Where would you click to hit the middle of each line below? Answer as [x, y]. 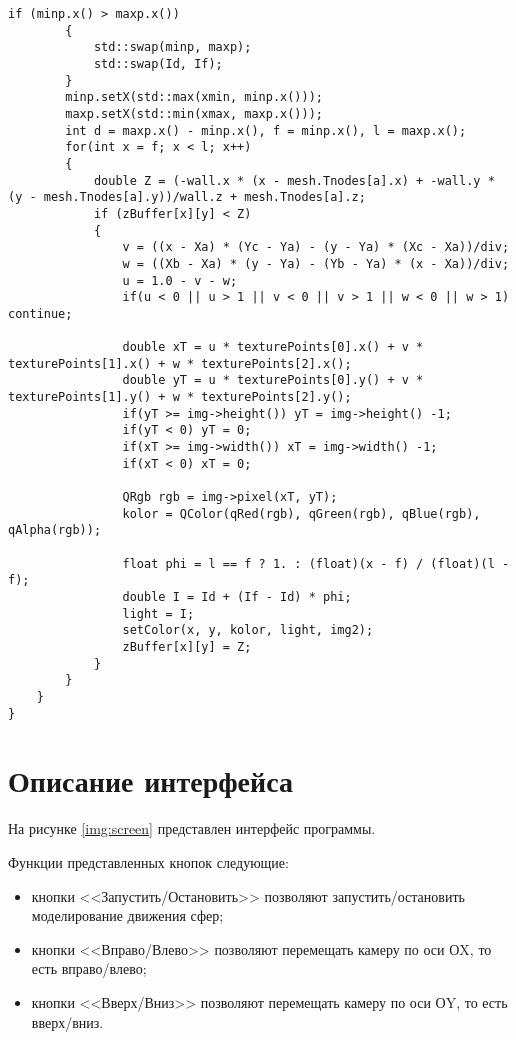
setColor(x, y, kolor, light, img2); [248, 630]
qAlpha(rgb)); [55, 530]
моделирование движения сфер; [127, 915]
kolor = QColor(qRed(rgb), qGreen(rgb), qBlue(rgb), [301, 513]
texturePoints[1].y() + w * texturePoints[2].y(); [180, 397]
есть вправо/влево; [89, 968]
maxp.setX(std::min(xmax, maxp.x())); [194, 113]
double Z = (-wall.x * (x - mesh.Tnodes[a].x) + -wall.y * [294, 180]
